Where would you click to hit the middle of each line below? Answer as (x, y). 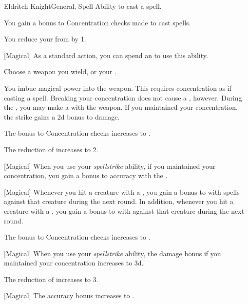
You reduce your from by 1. (45, 39)
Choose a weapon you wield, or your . (60, 71)
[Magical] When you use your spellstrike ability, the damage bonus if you (113, 253)
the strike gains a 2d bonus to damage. (62, 116)
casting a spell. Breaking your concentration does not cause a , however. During (123, 97)
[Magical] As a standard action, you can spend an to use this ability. (106, 55)
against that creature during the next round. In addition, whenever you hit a (119, 201)
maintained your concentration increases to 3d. (74, 263)
